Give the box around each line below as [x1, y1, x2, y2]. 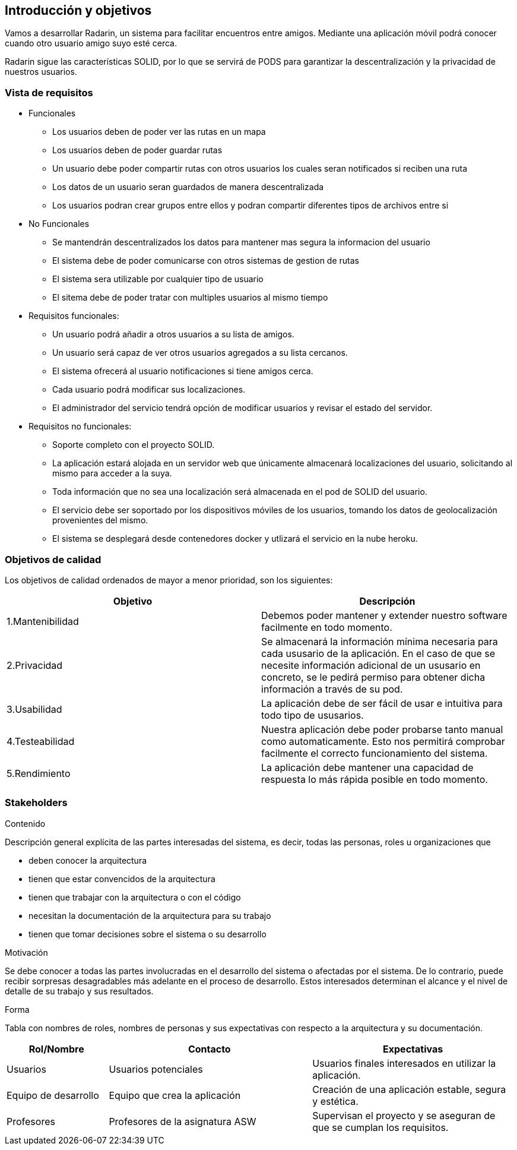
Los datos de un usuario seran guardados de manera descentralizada [52, 182, 324, 192]
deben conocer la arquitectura [28, 855, 147, 865]
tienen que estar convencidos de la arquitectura [28, 873, 215, 884]
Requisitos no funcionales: [28, 421, 132, 432]
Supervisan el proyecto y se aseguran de [312, 1109, 496, 1121]
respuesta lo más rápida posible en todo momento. [261, 773, 488, 785]
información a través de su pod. [261, 683, 403, 695]
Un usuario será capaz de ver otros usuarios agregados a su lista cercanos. [52, 347, 348, 358]
